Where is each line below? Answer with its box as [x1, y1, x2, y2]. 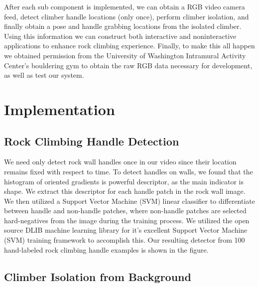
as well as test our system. [4, 70, 84, 80]
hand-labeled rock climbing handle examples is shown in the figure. [4, 244, 209, 255]
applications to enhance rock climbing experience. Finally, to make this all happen [4, 40, 255, 51]
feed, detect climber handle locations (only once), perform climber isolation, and [4, 11, 249, 21]
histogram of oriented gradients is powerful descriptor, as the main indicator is [4, 176, 244, 186]
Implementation [4, 99, 115, 119]
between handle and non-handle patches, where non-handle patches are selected [4, 205, 247, 216]
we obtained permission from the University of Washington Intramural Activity [4, 50, 246, 60]
